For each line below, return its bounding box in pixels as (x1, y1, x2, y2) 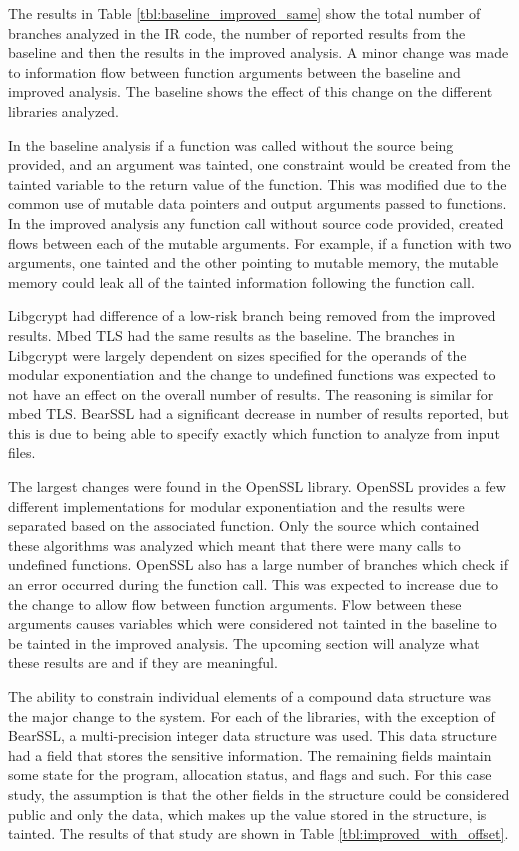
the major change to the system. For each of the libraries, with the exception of (8, 705, 495, 726)
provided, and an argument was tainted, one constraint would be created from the (8, 154, 511, 175)
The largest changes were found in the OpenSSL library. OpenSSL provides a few (8, 476, 506, 497)
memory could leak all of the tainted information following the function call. (8, 271, 475, 292)
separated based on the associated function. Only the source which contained (8, 515, 480, 536)
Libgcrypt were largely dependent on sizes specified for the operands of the (8, 344, 467, 365)
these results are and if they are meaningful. (8, 652, 278, 673)
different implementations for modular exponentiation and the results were (8, 495, 465, 516)
